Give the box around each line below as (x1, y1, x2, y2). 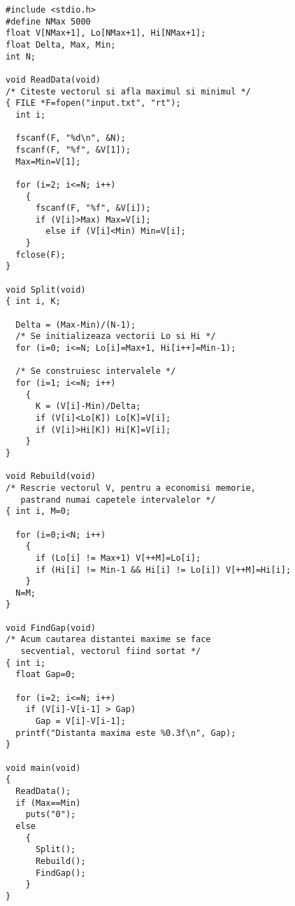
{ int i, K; (6, 296, 61, 307)
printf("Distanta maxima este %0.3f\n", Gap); (15, 727, 236, 738)
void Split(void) (6, 284, 86, 295)
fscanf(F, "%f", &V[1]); (15, 144, 131, 155)
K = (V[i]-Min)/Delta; (35, 401, 141, 412)
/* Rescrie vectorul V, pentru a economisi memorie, (6, 482, 256, 493)
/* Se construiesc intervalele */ (15, 366, 176, 377)
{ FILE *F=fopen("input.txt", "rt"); (6, 98, 181, 109)
